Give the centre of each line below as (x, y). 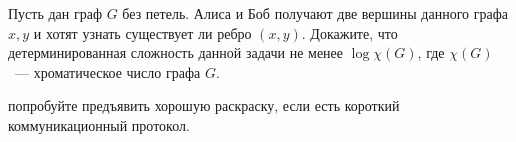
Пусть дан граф (55, 13)
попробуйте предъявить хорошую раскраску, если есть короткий (204, 105)
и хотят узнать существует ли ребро (142, 32)
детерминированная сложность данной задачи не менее (176, 52)
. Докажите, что (349, 32)
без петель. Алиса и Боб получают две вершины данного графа (315, 13)
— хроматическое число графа (107, 71)
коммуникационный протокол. (99, 124)
